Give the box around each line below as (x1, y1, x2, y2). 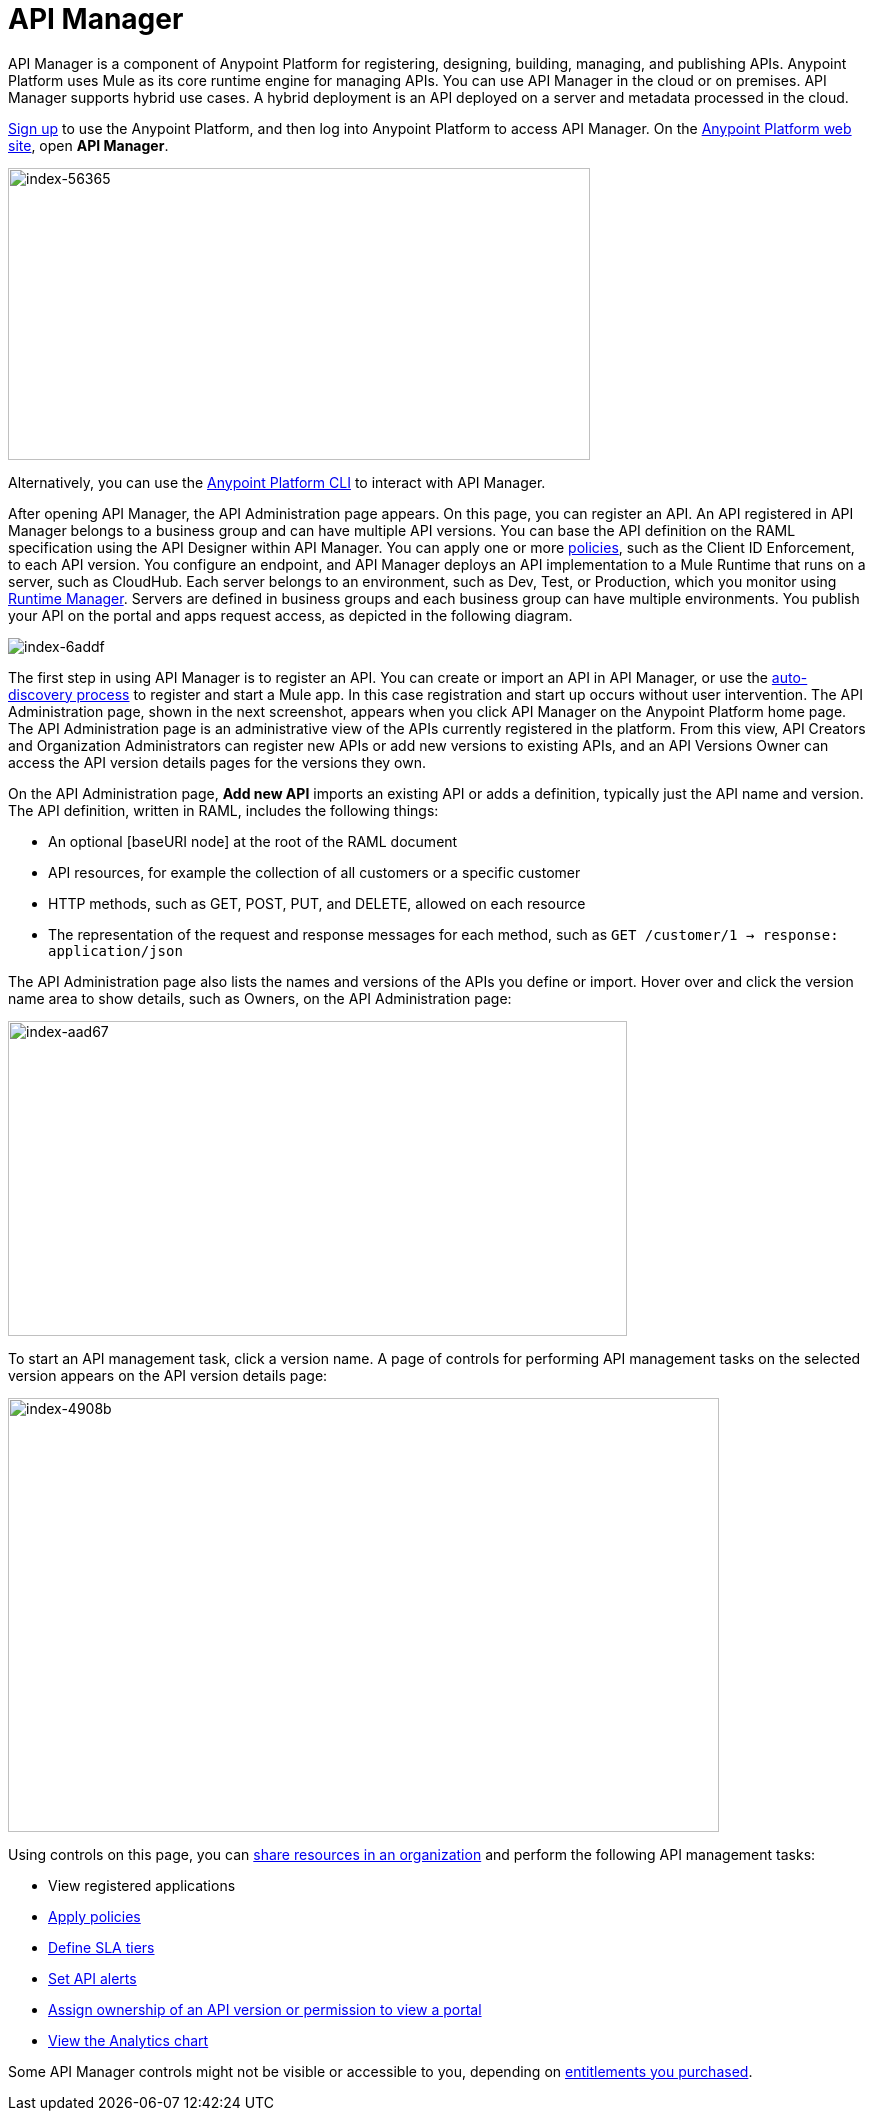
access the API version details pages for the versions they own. (8, 753, 426, 771)
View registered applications (48, 1876, 236, 1894)
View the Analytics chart (48, 2031, 209, 2049)
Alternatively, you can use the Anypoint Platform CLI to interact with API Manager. (8, 473, 546, 491)
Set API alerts (48, 1969, 137, 1987)
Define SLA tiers (48, 1938, 155, 1956)
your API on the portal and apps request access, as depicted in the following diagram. (8, 606, 573, 624)
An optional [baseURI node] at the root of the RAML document (48, 832, 458, 850)
